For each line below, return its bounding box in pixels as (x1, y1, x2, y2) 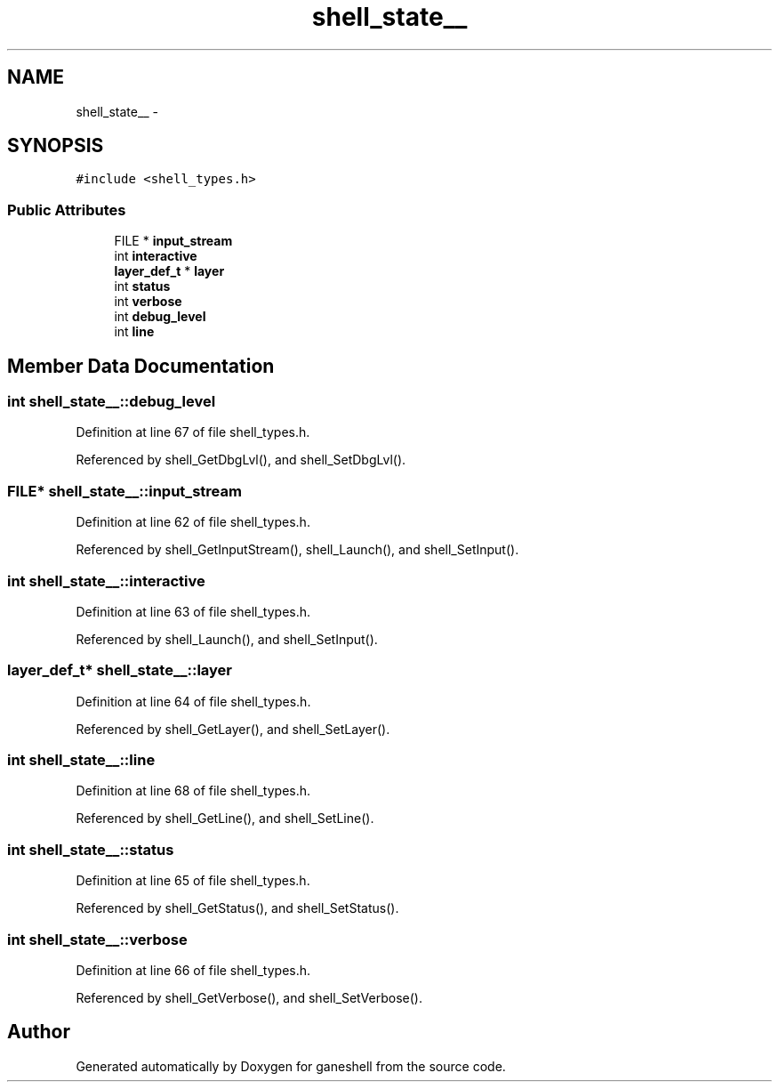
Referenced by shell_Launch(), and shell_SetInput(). (76, 631, 378, 647)
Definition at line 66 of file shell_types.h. (76, 962, 311, 978)
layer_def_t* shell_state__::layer (7, 661, 233, 680)
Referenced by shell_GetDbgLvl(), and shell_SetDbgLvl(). (76, 452, 406, 468)
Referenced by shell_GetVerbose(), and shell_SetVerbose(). (76, 989, 422, 1005)
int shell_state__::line (7, 751, 156, 770)
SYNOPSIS (7, 134, 104, 157)
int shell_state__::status (7, 840, 174, 859)
